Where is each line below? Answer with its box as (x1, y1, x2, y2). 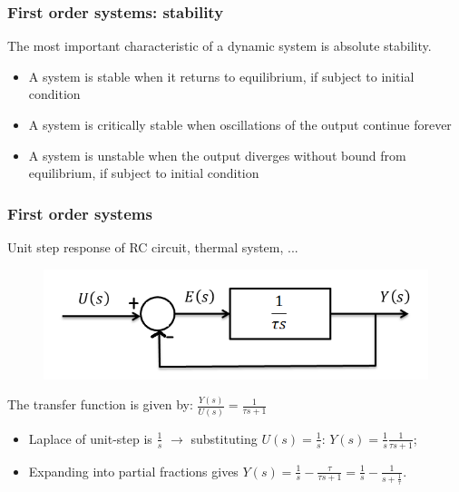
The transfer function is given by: (7, 395, 193, 414)
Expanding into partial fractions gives (28, 461, 239, 480)
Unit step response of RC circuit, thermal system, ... (7, 238, 298, 256)
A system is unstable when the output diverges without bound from (28, 145, 406, 164)
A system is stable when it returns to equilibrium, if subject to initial (28, 66, 415, 85)
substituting (190, 428, 258, 448)
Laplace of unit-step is (28, 428, 152, 448)
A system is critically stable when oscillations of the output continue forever (28, 115, 452, 133)
